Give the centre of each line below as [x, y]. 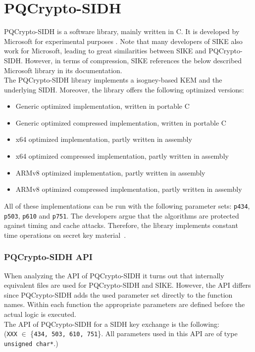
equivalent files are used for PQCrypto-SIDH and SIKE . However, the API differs [127, 285]
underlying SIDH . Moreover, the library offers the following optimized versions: [124, 89]
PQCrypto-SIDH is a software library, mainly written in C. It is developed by [122, 31]
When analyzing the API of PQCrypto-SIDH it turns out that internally [114, 275]
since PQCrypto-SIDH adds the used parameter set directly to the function [118, 294]
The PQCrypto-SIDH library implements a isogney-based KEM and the [113, 80]
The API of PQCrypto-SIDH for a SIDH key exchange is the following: [112, 324]
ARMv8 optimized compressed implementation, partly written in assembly [129, 189]
